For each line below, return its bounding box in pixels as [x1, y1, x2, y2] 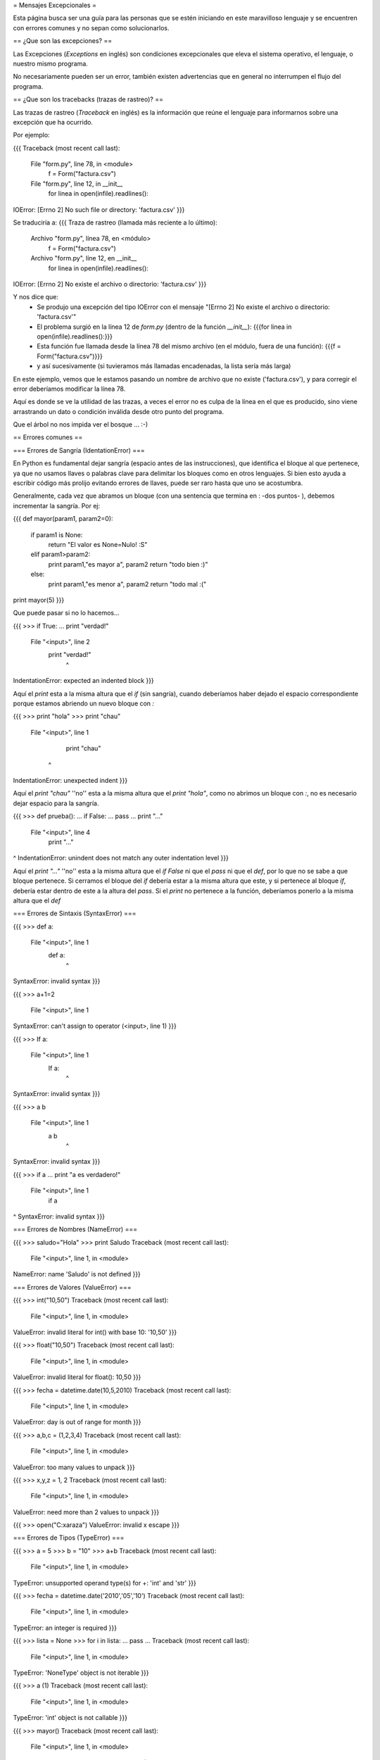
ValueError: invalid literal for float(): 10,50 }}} [13, 1373, 141, 1381]
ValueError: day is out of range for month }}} [13, 1418, 141, 1426]
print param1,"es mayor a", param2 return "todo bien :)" [48, 560, 208, 568]
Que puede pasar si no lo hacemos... [13, 609, 120, 617]
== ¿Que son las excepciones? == [13, 37, 113, 45]
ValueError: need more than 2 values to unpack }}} [13, 1507, 160, 1516]
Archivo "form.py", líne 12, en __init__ [30, 254, 137, 263]
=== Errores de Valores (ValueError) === [13, 1283, 132, 1291]
